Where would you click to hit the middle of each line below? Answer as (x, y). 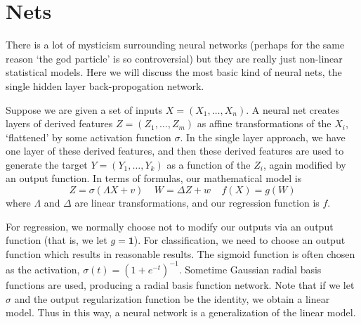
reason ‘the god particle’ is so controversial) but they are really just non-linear (174, 58)
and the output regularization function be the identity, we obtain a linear (172, 298)
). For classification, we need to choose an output (239, 240)
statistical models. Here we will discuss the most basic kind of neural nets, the (174, 72)
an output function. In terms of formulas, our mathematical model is (154, 178)
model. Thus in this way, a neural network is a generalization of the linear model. (181, 312)
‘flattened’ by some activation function (88, 137)
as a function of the (209, 164)
